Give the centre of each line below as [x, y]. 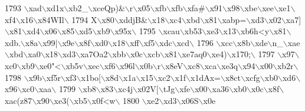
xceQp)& [109, 8]
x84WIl [51, 19]
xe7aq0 [194, 54]
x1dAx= [206, 77]
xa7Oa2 [94, 54]
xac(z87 [19, 100]
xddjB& [133, 19]
